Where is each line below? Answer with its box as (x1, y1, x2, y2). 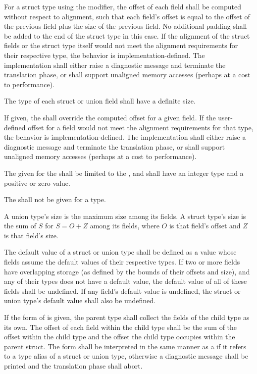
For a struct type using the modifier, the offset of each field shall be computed (4, 1, 241, 11)
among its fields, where (90, 220, 159, 231)
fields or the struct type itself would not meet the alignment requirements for (4, 40, 238, 51)
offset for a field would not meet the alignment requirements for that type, (28, 122, 254, 132)
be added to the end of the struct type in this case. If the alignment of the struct (4, 30, 250, 41)
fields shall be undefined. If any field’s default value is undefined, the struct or (4, 285, 241, 296)
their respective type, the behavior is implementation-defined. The (4, 50, 205, 60)
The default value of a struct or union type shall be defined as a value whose (4, 247, 237, 257)
